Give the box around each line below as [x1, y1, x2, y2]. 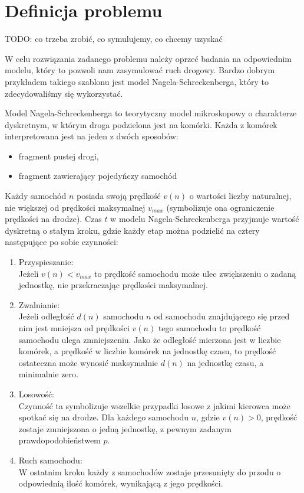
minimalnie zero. [18, 368, 78, 380]
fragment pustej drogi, [18, 149, 99, 162]
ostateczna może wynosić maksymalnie [18, 356, 158, 368]
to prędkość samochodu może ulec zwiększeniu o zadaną [94, 267, 296, 279]
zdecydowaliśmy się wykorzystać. [5, 87, 123, 99]
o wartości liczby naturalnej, [189, 190, 292, 202]
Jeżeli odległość [18, 310, 74, 322]
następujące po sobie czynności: [5, 236, 118, 248]
